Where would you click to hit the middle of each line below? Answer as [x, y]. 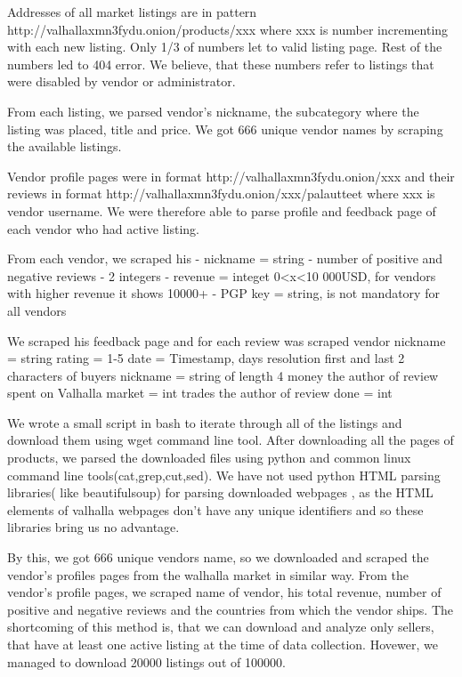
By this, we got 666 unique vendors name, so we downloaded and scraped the [218, 557]
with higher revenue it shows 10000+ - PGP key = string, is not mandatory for [223, 293]
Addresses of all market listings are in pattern [132, 12]
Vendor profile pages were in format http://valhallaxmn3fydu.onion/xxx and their [231, 176]
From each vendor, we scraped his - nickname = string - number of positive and [225, 258]
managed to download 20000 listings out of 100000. [146, 661]
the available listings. [65, 146]
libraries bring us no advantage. [93, 527]
